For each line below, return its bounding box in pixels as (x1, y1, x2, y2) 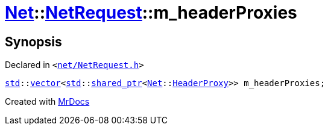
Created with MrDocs (5, 96, 90, 107)
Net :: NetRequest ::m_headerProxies (5, 2, 297, 23)
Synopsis (5, 34, 62, 49)
